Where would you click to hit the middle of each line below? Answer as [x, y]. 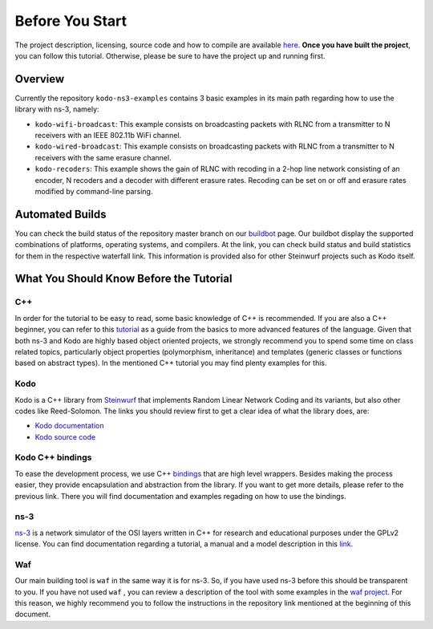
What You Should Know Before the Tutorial [123, 279]
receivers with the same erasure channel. [103, 157]
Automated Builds [61, 214]
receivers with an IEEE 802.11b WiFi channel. [108, 136]
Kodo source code [65, 436]
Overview [40, 79]
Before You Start [71, 21]
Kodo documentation [69, 426]
